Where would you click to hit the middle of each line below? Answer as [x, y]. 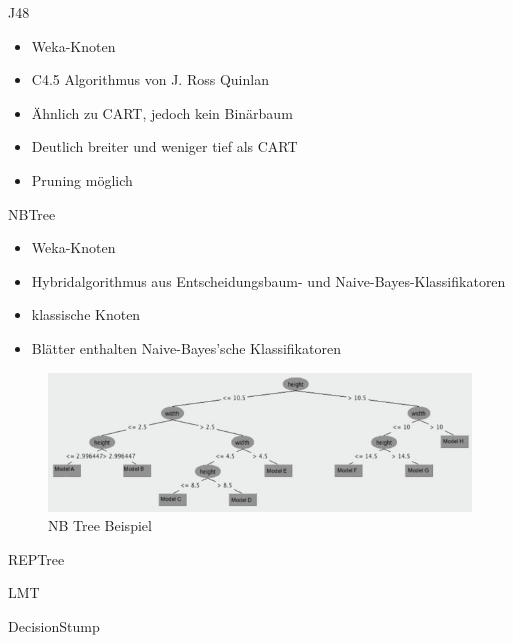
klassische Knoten [86, 314]
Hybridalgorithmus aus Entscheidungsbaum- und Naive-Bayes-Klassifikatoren [268, 280]
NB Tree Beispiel [100, 525]
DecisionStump [54, 626]
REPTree [36, 558]
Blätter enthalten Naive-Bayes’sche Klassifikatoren [186, 347]
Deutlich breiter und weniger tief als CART [164, 146]
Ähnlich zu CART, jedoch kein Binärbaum [162, 112]
